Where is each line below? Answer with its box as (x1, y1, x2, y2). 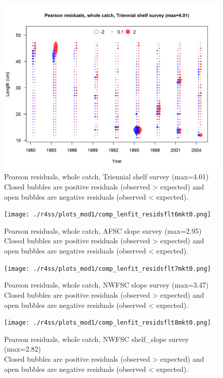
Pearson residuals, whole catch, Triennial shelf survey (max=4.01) (4, 171, 209, 182)
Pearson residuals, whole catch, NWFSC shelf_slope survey (4, 333, 189, 344)
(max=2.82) (4, 343, 41, 354)
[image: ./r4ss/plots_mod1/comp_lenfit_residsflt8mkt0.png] (4, 319, 211, 327)
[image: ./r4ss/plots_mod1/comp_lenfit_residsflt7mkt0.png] (4, 265, 211, 272)
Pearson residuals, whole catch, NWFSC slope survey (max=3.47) (4, 279, 209, 290)
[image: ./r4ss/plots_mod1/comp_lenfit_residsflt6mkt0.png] (4, 211, 211, 218)
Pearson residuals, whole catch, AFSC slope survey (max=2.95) (4, 225, 202, 236)
